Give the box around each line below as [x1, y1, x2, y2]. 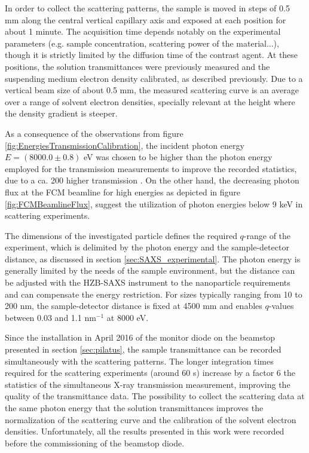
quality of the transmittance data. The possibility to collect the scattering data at [5, 390, 305, 402]
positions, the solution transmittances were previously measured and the [5, 60, 270, 72]
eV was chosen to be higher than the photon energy [84, 151, 273, 163]
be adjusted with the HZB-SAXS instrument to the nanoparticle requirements [5, 276, 290, 289]
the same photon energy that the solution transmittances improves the [5, 402, 264, 414]
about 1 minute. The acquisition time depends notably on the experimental [5, 25, 281, 38]
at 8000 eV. [106, 311, 149, 323]
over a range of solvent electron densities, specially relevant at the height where [5, 95, 295, 108]
